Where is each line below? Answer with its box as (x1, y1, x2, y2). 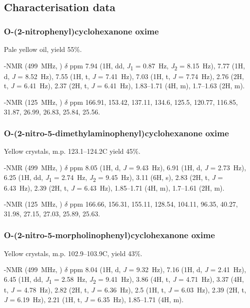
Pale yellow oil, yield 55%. (4, 44, 82, 54)
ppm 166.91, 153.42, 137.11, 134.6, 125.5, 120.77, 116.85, (70, 97, 238, 107)
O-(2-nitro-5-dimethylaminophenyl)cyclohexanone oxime (4, 127, 229, 139)
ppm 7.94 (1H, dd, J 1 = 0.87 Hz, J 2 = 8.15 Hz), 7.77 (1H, (70, 60, 245, 72)
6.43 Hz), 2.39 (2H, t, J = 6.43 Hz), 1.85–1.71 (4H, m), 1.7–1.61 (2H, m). (4, 182, 225, 193)
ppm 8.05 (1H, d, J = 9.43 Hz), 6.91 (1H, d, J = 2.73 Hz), (70, 162, 246, 172)
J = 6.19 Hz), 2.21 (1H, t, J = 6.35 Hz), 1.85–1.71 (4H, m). (4, 294, 184, 304)
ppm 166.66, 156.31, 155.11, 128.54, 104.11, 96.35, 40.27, (70, 199, 238, 209)
